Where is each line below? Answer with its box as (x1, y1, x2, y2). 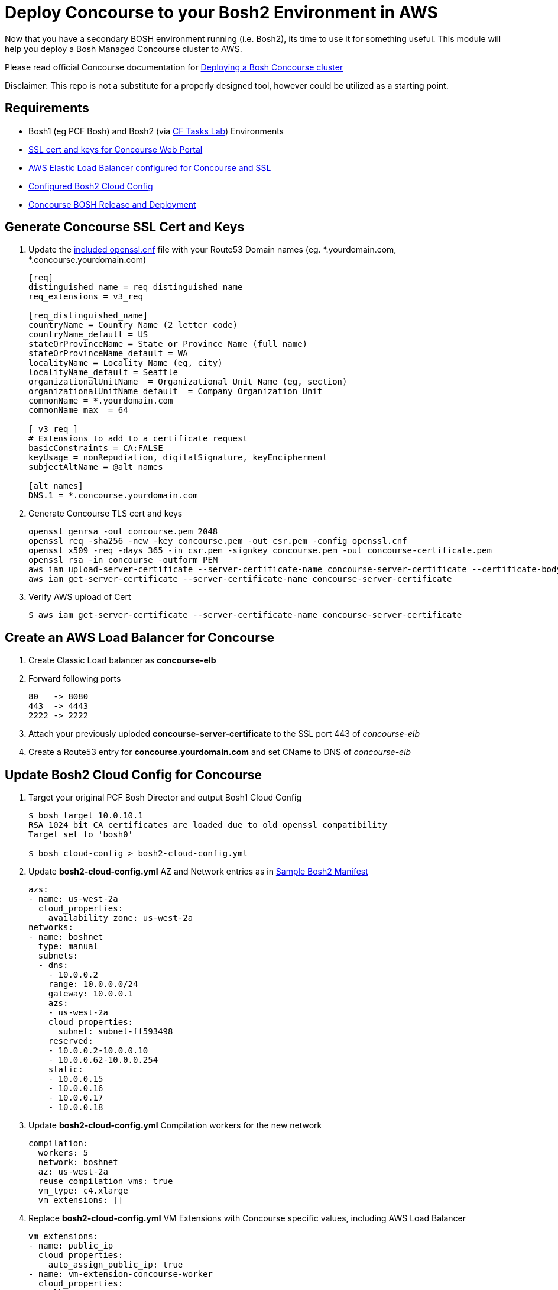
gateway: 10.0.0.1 (48, 989, 134, 999)
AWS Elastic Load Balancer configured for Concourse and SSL (28, 162, 271, 173)
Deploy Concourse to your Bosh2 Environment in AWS (5, 2, 438, 22)
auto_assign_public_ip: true (48, 1260, 183, 1270)
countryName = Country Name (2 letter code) (28, 320, 238, 330)
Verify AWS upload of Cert (28, 592, 131, 602)
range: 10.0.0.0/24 (48, 979, 138, 989)
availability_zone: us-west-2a (48, 913, 193, 923)
